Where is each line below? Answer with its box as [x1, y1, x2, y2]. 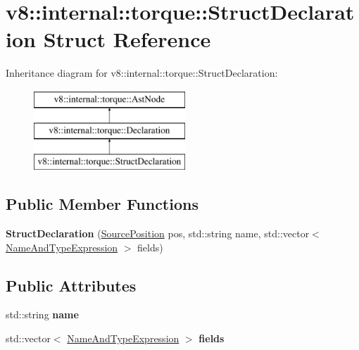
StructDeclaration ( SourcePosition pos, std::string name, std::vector [6, 226, 310, 241]
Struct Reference [43, 25, 211, 54]
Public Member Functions [6, 193, 199, 215]
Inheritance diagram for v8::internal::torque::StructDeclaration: [6, 65, 278, 80]
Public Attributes [6, 274, 137, 296]
